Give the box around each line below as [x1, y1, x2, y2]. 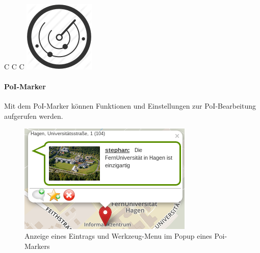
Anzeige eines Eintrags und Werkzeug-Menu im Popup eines [24, 231, 212, 241]
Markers [24, 240, 50, 251]
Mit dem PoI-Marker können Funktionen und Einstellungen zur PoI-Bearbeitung [4, 100, 256, 111]
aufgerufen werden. [4, 110, 63, 121]
